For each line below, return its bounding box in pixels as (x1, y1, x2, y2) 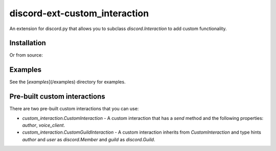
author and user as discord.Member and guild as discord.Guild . (22, 136, 155, 142)
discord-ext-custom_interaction (9, 8, 149, 19)
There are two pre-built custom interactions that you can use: (9, 106, 139, 112)
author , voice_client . (22, 122, 65, 129)
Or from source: (9, 52, 43, 58)
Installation (9, 39, 46, 47)
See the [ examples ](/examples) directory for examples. (9, 79, 126, 85)
